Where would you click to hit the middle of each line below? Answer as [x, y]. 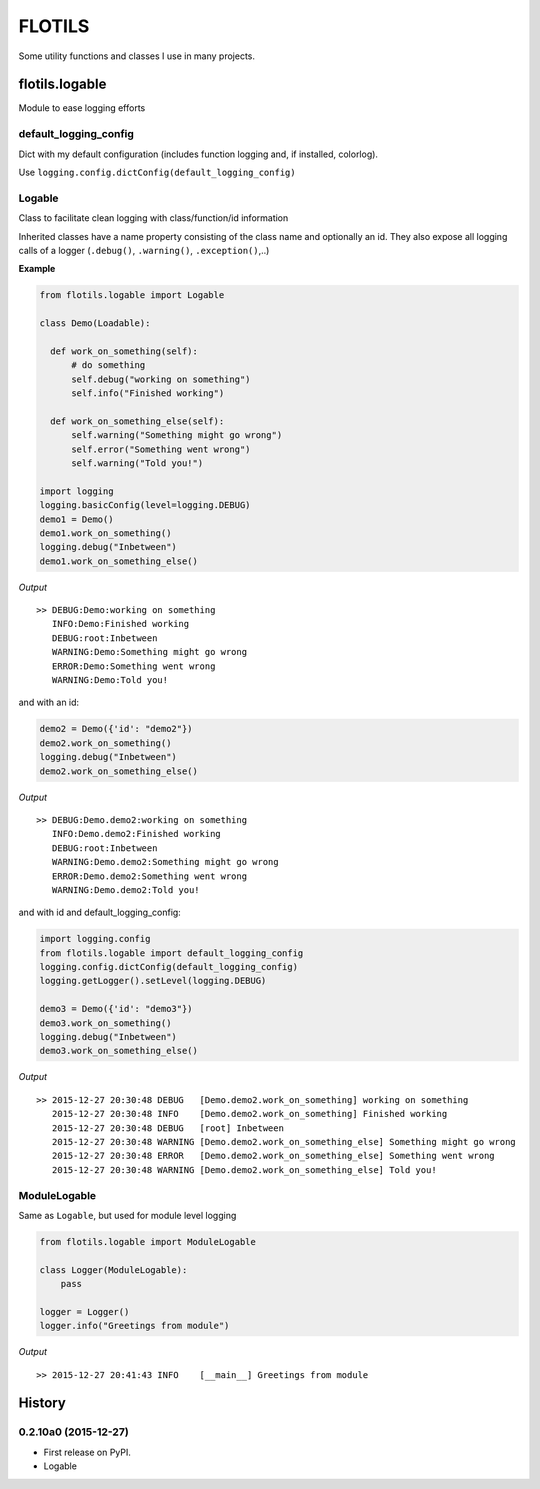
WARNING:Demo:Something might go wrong [149, 652]
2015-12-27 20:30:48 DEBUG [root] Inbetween [168, 1128]
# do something [108, 365]
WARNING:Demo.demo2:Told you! [125, 889]
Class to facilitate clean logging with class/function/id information [153, 218]
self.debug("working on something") [161, 379]
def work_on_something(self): [124, 351]
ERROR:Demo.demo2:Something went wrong [149, 876]
